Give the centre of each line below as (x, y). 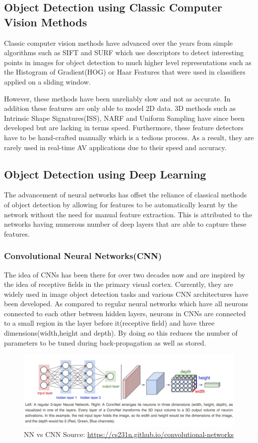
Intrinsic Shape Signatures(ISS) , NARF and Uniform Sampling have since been (124, 118)
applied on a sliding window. (47, 81)
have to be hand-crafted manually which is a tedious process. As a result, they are (129, 137)
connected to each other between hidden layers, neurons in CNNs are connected (125, 313)
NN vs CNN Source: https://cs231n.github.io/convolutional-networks (129, 434)
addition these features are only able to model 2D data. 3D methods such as (120, 108)
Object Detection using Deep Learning (105, 174)
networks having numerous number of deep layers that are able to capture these (125, 224)
